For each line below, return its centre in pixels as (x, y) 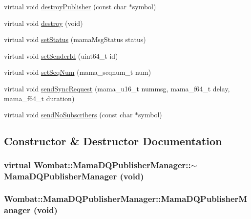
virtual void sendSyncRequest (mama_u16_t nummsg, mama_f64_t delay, (117, 88)
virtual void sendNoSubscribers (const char (68, 115)
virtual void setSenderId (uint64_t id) (61, 55)
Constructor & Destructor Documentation (113, 141)
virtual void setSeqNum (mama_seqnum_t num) (78, 72)
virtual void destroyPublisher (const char (65, 6)
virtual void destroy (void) (43, 23)
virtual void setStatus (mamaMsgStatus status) (75, 39)
